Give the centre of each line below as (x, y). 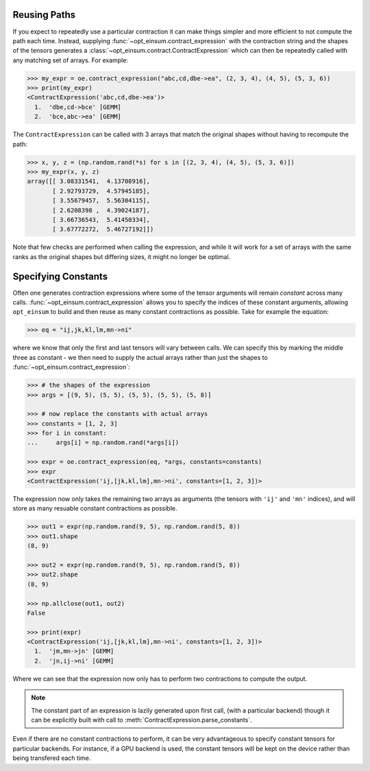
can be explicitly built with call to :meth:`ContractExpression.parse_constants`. (142, 720)
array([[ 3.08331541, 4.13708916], (89, 181)
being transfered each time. (52, 758)
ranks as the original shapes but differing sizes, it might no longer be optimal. (122, 256)
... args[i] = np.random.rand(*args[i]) (103, 443)
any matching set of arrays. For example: (70, 60)
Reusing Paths (44, 15)
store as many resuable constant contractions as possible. (95, 509)
